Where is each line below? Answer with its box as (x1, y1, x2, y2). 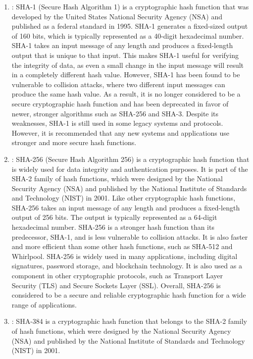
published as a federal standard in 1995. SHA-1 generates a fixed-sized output (11, 21, 248, 31)
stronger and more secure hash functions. (11, 137, 137, 148)
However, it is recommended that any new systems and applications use (11, 127, 229, 138)
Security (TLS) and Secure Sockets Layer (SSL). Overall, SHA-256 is (11, 280, 221, 290)
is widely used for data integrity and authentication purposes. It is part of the (11, 163, 248, 174)
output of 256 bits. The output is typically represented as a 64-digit (11, 212, 217, 222)
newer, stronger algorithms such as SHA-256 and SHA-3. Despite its (11, 108, 219, 118)
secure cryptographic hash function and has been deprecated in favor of (11, 98, 229, 108)
